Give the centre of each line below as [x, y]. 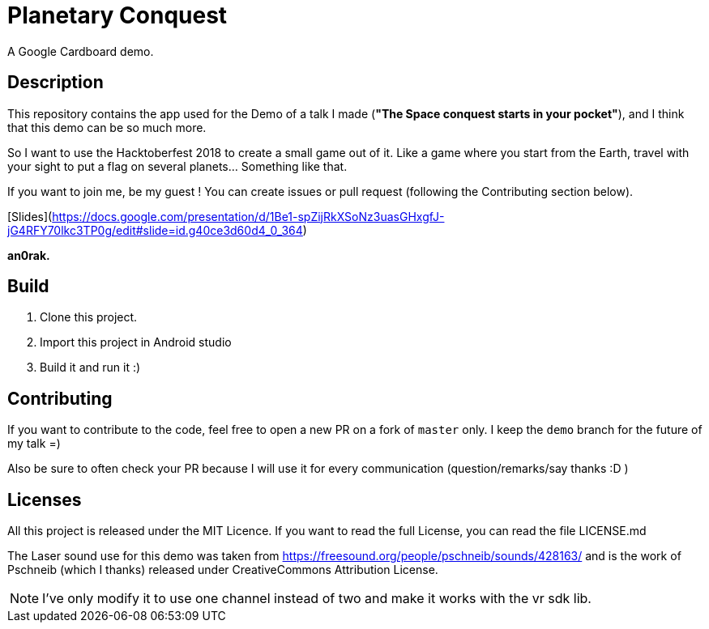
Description [56, 83]
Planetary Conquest [117, 15]
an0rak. [29, 255]
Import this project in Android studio [136, 342]
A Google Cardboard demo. [81, 51]
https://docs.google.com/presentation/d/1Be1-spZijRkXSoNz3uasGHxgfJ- [248, 216]
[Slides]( [30, 216]
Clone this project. [89, 317]
